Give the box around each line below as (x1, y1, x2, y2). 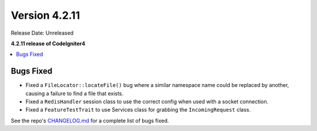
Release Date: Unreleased (11, 29, 74, 36)
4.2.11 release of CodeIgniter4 (11, 40, 86, 47)
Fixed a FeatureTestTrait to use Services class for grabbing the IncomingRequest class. (25, 106, 251, 113)
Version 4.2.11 (11, 9, 80, 22)
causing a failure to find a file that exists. (25, 90, 124, 97)
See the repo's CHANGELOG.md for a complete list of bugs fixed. (11, 117, 170, 124)
